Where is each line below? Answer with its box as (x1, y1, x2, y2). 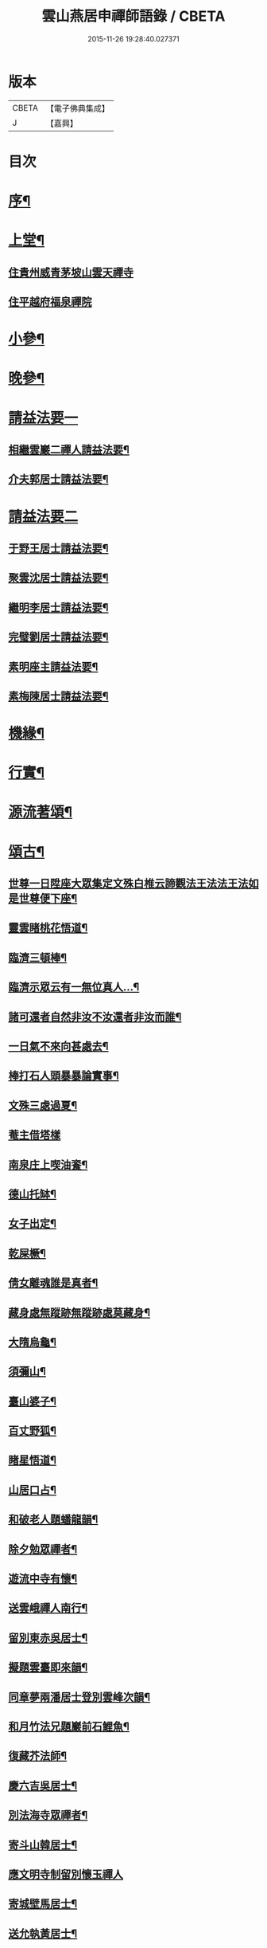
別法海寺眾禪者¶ (8, 1809, 88, 1822)
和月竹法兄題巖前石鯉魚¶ (8, 1719, 130, 1733)
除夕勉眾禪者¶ (8, 1542, 78, 1556)
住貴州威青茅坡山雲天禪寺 (8, 265, 133, 279)
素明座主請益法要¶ (8, 660, 99, 673)
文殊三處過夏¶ (8, 1099, 78, 1112)
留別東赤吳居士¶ (8, 1631, 88, 1644)
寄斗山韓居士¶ (8, 1838, 78, 1852)
